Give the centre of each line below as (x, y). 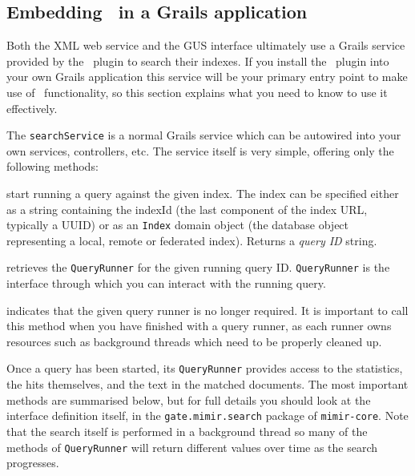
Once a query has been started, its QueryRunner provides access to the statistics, (205, 368)
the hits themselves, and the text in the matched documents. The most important (207, 384)
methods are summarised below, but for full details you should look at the (189, 399)
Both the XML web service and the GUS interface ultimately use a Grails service (206, 45)
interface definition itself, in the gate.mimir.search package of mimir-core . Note (207, 415)
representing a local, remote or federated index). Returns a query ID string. (192, 240)
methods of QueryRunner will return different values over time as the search (192, 447)
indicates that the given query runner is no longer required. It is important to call (207, 310)
